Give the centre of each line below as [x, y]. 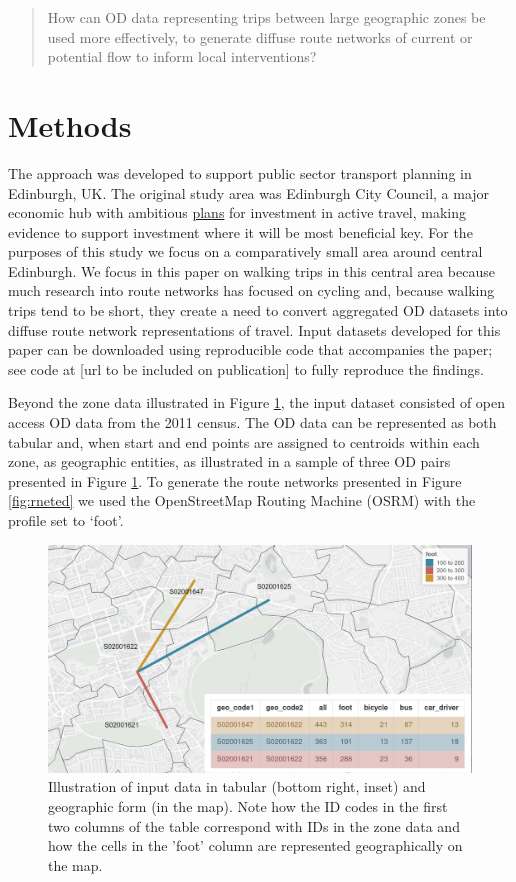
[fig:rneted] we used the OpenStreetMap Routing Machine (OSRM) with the [242, 500]
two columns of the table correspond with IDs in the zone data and [254, 825]
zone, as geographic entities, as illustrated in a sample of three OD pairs [229, 461]
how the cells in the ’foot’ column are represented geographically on [255, 845]
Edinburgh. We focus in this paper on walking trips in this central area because [251, 270]
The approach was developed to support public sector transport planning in [240, 172]
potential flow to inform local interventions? [182, 56]
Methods [70, 124]
